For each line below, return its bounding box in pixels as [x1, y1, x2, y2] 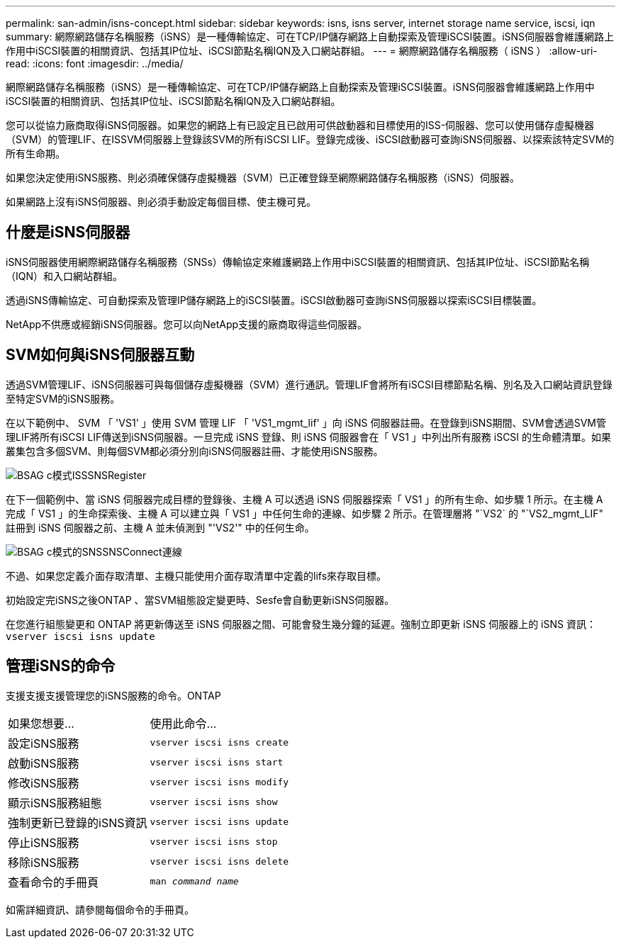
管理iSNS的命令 [6, 657, 116, 675]
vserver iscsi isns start [150, 757, 284, 768]
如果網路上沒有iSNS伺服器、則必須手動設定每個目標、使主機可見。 [6, 196, 316, 208]
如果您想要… [8, 716, 74, 731]
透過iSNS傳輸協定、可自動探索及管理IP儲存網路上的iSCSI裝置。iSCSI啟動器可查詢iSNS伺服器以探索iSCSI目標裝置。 [6, 293, 542, 306]
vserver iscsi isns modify [150, 777, 289, 788]
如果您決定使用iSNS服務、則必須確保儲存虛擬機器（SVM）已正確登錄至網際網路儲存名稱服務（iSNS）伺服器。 [6, 172, 520, 184]
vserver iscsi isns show [150, 797, 278, 808]
